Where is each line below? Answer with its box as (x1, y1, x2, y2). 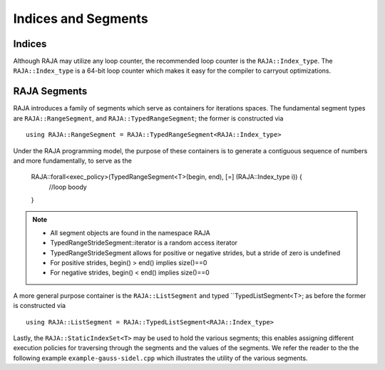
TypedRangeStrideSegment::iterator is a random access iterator (50, 239, 238, 247)
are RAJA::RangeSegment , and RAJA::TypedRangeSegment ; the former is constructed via (13, 114, 284, 123)
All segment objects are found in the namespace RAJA (50, 228, 210, 237)
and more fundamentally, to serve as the (13, 156, 132, 165)
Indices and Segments (13, 11, 149, 26)
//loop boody (48, 183, 87, 191)
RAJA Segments (13, 86, 88, 98)
